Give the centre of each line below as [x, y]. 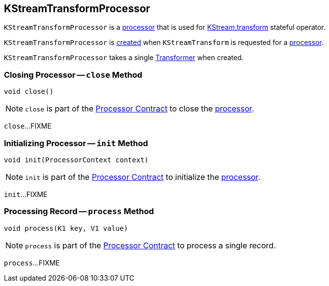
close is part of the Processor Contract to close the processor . [140, 109]
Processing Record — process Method [79, 211]
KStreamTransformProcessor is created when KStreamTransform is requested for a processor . [164, 43]
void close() [29, 92]
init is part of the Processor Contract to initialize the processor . [143, 177]
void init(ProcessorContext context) [76, 160]
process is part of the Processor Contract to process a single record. [151, 245]
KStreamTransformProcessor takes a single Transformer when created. [124, 58]
